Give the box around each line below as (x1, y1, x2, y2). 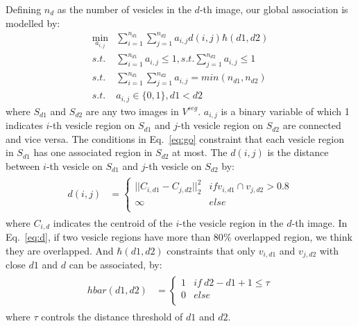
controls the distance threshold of (41, 309, 183, 323)
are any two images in (85, 103, 179, 118)
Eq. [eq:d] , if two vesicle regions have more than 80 (6, 229, 223, 243)
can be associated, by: (69, 257, 162, 272)
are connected (282, 118, 341, 132)
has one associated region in (33, 145, 153, 160)
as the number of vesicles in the (57, 2, 191, 16)
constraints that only (167, 243, 256, 257)
